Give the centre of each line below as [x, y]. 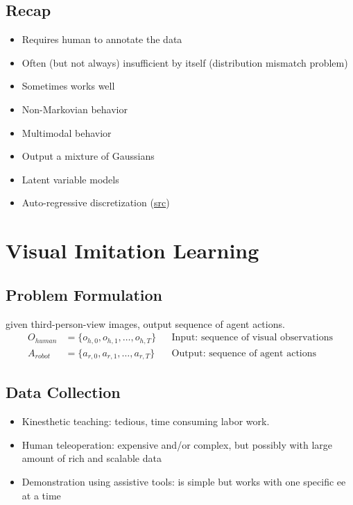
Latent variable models [70, 179]
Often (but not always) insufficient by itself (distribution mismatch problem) [185, 62]
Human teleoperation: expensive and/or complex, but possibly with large [177, 444]
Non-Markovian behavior [75, 109]
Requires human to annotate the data [102, 39]
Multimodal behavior [67, 132]
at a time [41, 495]
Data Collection [63, 392]
